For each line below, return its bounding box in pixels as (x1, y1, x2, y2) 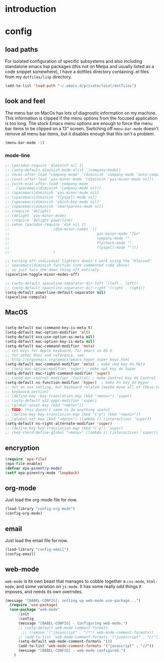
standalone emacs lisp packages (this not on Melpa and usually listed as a (5, 64, 154, 70)
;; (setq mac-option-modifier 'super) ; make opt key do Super (5, 367, 137, 371)
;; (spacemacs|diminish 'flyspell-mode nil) (5, 195, 97, 200)
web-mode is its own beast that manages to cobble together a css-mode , (5, 578, 145, 584)
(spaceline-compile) (5, 294, 47, 299)
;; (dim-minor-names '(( (5, 227, 97, 232)
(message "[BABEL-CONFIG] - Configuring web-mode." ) (18, 621, 128, 626)
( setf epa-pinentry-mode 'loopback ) (5, 470, 80, 475)
